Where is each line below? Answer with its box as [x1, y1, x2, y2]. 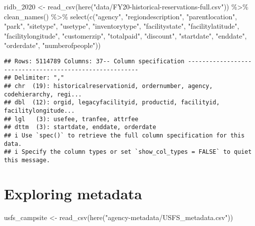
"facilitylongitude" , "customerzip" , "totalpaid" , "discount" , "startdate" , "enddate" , [4, 30, 247, 41]
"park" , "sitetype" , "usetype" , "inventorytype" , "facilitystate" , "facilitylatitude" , [4, 21, 239, 31]
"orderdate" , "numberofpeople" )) [4, 40, 101, 50]
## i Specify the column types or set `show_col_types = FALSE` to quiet [4, 148, 252, 156]
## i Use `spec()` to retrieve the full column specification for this [4, 132, 245, 139]
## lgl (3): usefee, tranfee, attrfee [4, 115, 139, 123]
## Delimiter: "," [4, 74, 64, 82]
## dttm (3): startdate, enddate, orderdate [4, 124, 156, 131]
